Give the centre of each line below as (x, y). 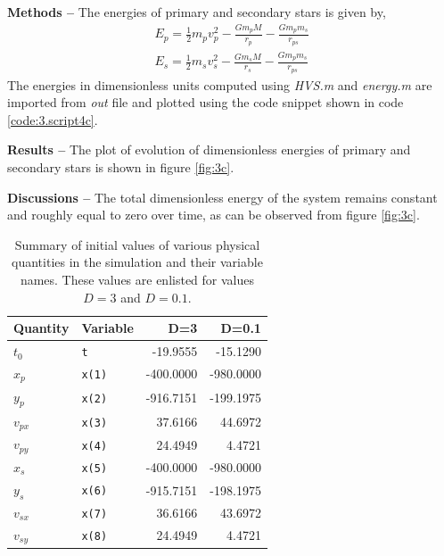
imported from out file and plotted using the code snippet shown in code (206, 102)
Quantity (41, 328)
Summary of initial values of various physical (137, 244)
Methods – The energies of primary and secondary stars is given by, (197, 12)
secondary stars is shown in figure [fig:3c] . (121, 166)
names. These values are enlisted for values (137, 279)
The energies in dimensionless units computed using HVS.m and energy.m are (220, 84)
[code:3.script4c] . (53, 119)
